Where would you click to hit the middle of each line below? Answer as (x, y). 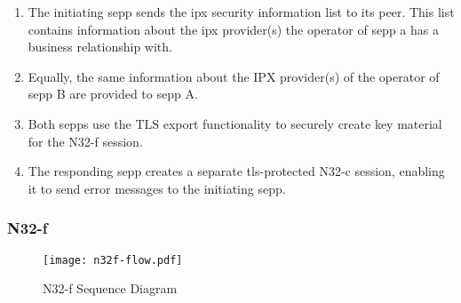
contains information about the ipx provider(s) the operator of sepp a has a (233, 29)
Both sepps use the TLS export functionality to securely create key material (235, 123)
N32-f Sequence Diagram (110, 288)
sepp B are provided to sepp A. (113, 94)
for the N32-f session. (85, 141)
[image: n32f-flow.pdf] (113, 260)
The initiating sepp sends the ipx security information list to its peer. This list (241, 12)
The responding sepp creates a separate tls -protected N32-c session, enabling (236, 171)
